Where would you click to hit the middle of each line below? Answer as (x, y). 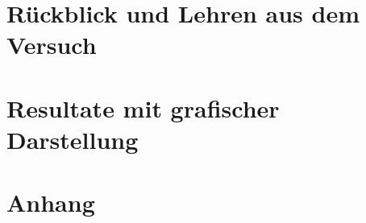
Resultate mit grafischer (143, 107)
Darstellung (73, 139)
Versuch (52, 45)
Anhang (51, 202)
